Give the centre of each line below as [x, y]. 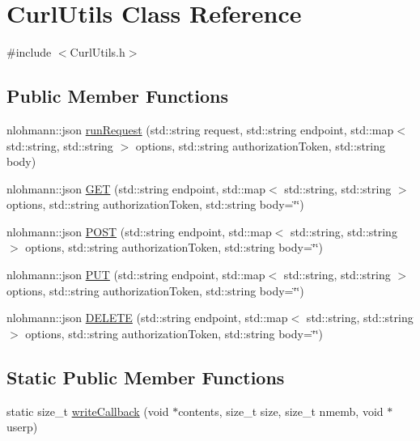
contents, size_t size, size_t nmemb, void [281, 411]
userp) [22, 427]
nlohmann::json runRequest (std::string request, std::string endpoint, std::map [200, 129]
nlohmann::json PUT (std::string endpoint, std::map [136, 275]
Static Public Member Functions [146, 377]
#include [29, 52]
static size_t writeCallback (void [88, 411]
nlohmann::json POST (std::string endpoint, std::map [139, 231]
